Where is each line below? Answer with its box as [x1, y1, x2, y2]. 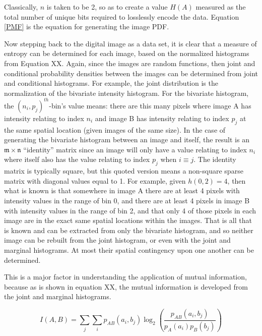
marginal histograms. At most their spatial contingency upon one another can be [4, 244, 254, 255]
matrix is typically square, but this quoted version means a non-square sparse [4, 165, 243, 176]
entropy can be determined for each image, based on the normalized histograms [4, 48, 249, 59]
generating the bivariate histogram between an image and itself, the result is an [4, 134, 249, 145]
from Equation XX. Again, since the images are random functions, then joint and [4, 58, 255, 68]
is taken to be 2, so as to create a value [46, 2, 168, 12]
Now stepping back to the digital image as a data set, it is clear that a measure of [4, 38, 257, 48]
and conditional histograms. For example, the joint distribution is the [4, 78, 218, 88]
